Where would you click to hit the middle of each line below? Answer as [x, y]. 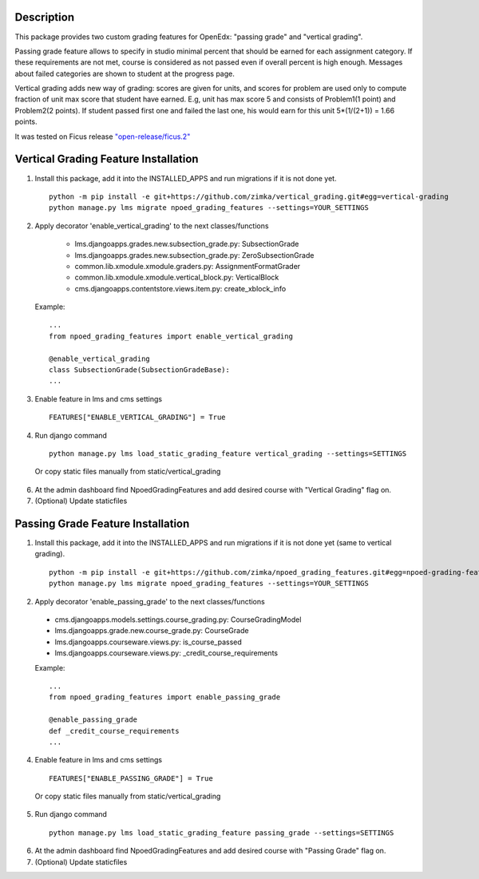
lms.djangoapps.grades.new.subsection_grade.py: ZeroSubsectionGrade [194, 255]
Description [45, 17]
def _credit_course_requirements [114, 731]
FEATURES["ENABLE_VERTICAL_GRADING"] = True [138, 418]
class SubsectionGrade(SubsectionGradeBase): [140, 370]
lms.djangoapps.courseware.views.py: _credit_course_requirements [166, 653]
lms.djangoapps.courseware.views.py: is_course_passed [148, 642]
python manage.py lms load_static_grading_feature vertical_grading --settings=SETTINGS [228, 453]
